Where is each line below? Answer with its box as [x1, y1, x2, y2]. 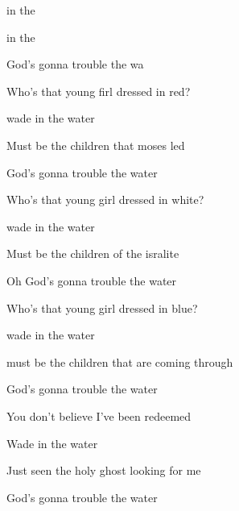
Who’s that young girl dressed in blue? [6, 299, 198, 316]
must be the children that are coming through [6, 353, 233, 370]
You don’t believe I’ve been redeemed [6, 407, 192, 424]
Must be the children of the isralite [6, 245, 179, 262]
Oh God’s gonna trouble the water [6, 272, 177, 289]
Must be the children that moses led [6, 136, 185, 153]
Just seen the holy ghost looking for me [6, 462, 201, 479]
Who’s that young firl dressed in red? [6, 82, 191, 99]
